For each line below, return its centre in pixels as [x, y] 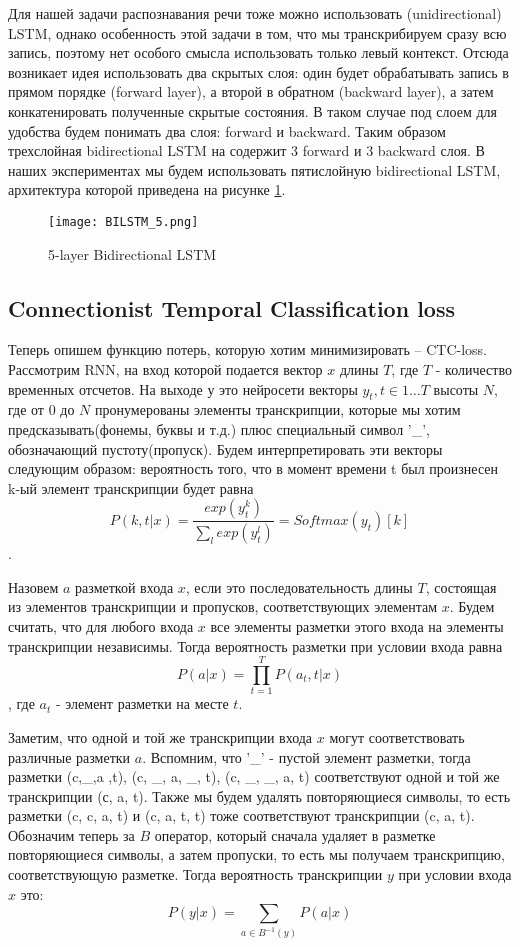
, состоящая [461, 586]
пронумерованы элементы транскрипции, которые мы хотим [278, 409]
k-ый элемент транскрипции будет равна [131, 487]
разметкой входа [124, 586]
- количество [473, 368]
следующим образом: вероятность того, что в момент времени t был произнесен [253, 468]
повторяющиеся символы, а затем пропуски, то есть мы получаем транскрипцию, [256, 854]
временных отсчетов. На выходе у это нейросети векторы [183, 388]
